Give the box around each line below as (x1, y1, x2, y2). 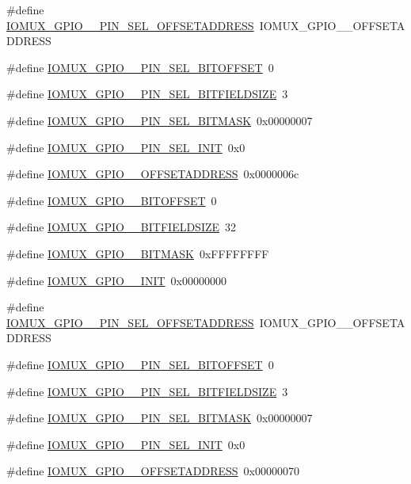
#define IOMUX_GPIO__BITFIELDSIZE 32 (6, 219, 237, 235)
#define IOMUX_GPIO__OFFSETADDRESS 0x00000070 (6, 463, 300, 479)
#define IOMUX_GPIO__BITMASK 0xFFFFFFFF (6, 245, 269, 261)
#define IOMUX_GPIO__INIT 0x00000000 (6, 272, 226, 288)
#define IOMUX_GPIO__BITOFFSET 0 (6, 192, 217, 208)
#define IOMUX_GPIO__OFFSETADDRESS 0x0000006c (6, 166, 299, 182)
